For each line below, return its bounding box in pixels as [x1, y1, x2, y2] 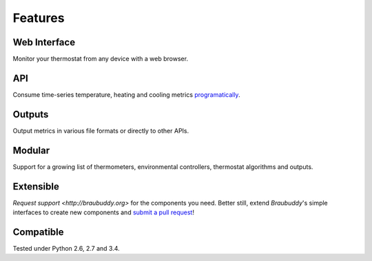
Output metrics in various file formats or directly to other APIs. [12, 126, 189, 135]
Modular [12, 144, 50, 156]
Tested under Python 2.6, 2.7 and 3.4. [12, 244, 120, 252]
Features [12, 10, 65, 25]
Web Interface [12, 36, 76, 48]
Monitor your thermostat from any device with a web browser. [12, 55, 189, 63]
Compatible [12, 226, 65, 238]
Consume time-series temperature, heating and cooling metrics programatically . [12, 90, 240, 99]
